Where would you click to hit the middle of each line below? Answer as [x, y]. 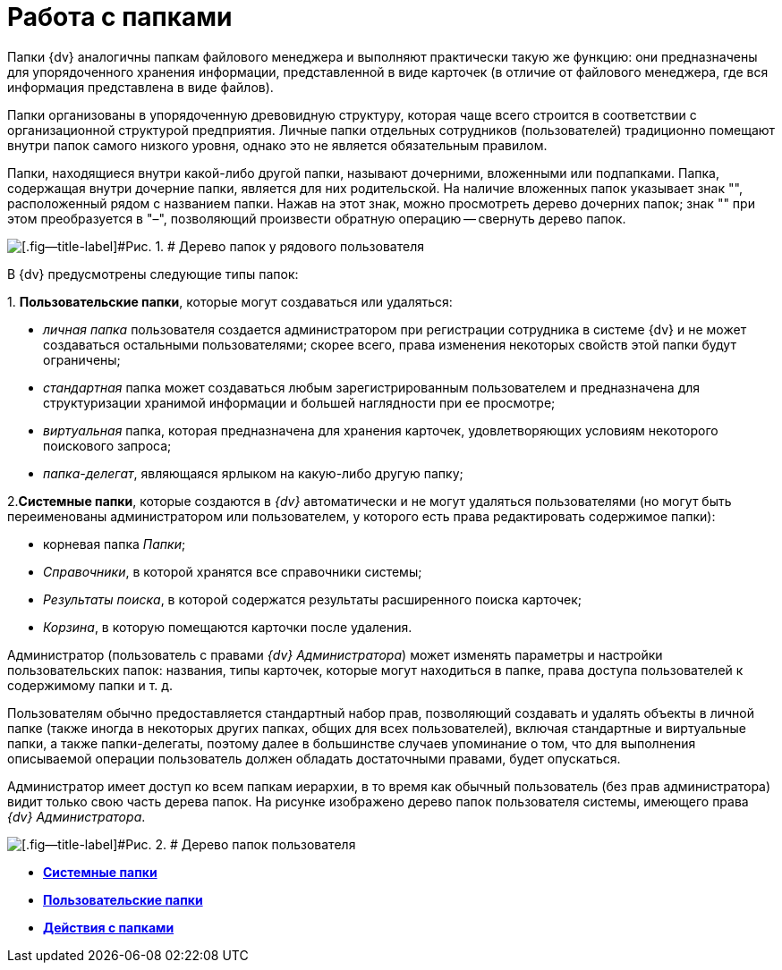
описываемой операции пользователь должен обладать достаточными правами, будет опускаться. [314, 758]
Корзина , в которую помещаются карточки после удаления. [228, 627]
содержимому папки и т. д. [90, 685]
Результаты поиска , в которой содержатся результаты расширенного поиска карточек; [313, 599]
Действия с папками [109, 927]
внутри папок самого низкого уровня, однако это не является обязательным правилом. [277, 145]
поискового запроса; [107, 445]
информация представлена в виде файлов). [140, 87]
